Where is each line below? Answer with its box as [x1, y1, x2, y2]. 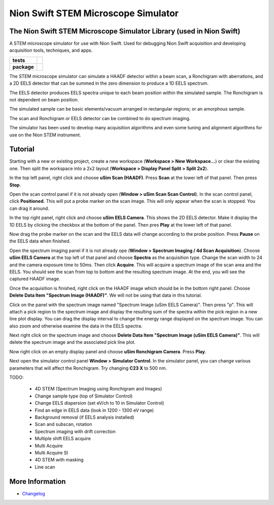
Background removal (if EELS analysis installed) [35, 414, 134, 420]
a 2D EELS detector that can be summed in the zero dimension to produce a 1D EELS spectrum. [9, 80, 209, 86]
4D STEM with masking [35, 457, 84, 463]
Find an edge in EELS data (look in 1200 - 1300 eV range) [35, 407, 154, 413]
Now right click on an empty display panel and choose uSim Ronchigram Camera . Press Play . [9, 348, 207, 354]
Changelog [22, 490, 45, 496]
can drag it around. [9, 205, 49, 211]
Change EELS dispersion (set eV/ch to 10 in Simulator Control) [35, 400, 164, 406]
